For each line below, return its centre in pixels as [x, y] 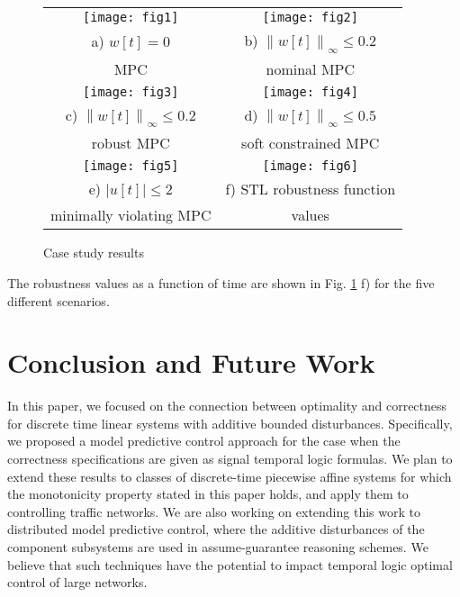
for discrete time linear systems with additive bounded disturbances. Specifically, [230, 423]
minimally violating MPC [131, 215]
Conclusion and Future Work [191, 362]
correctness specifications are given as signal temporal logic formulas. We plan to [230, 459]
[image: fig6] [310, 166]
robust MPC [131, 143]
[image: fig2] [310, 17]
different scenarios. [59, 300]
